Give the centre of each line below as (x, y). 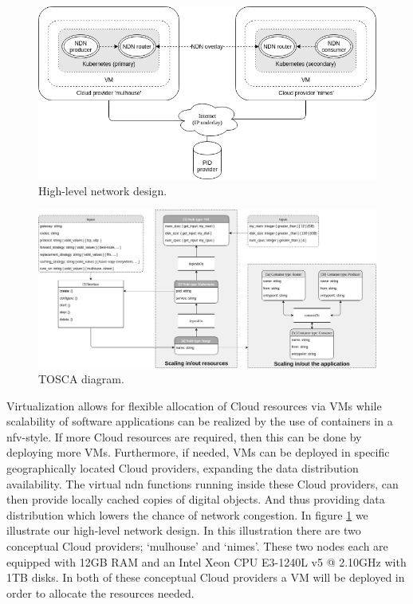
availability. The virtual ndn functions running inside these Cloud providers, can (203, 483)
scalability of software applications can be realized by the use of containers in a (200, 421)
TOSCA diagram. (81, 379)
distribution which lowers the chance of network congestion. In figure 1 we (187, 514)
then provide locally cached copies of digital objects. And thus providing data (196, 499)
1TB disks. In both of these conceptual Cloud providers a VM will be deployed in (206, 577)
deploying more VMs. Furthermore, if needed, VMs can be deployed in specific (198, 452)
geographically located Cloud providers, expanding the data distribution (183, 468)
